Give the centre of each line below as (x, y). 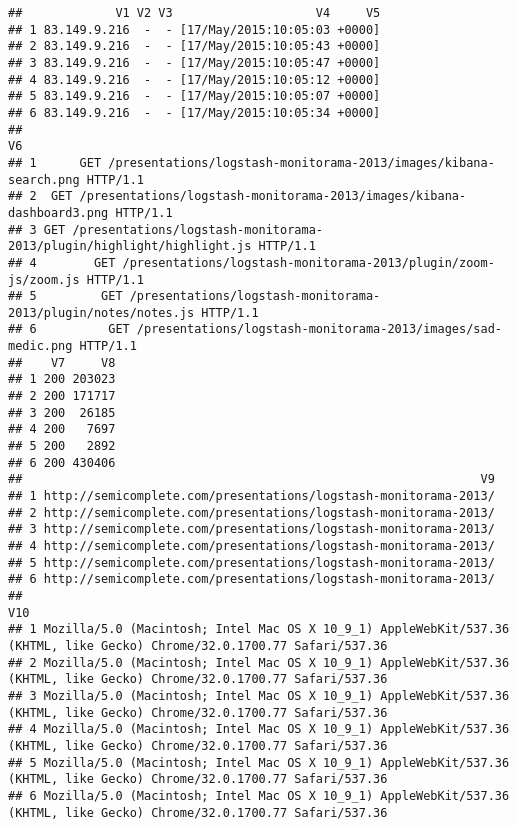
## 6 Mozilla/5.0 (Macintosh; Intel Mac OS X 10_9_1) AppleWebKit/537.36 (259, 795)
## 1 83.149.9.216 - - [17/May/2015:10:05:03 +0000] (194, 29)
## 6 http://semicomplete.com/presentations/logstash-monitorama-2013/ (251, 579)
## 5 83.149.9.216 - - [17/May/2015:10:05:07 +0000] (194, 96)
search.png (44, 179)
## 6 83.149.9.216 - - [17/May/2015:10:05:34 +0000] (194, 112)
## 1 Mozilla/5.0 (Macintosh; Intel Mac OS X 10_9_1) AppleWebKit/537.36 (259, 629)
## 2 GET (40, 196)
